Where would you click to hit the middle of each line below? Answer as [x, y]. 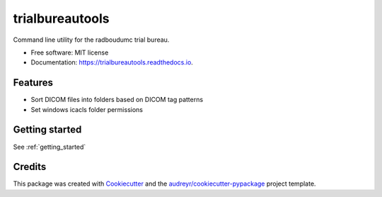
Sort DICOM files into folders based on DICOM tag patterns [117, 100]
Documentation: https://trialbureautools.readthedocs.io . [112, 62]
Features [33, 83]
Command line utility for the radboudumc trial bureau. [91, 40]
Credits [30, 167]
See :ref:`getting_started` [50, 147]
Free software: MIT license [70, 52]
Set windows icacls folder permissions [87, 109]
